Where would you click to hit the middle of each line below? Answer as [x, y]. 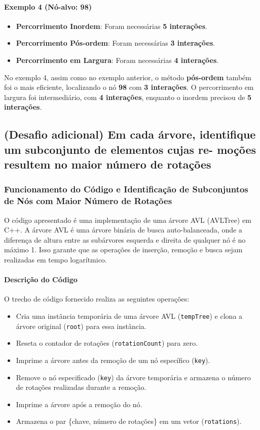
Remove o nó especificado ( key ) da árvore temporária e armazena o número [133, 377]
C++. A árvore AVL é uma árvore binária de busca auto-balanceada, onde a [123, 230]
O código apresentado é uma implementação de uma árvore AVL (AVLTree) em [128, 220]
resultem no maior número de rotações [108, 164]
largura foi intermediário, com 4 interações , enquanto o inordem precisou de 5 [128, 97]
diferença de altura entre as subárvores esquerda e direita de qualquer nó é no [125, 239]
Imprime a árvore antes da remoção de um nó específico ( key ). [113, 360]
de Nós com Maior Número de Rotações [88, 201]
